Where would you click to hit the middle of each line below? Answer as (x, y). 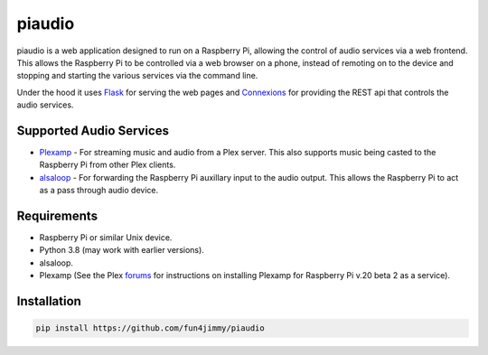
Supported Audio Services (93, 131)
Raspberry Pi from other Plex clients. (108, 165)
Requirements (57, 216)
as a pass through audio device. (99, 191)
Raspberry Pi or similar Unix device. (106, 238)
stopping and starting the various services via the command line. (137, 76)
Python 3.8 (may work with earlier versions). (122, 250)
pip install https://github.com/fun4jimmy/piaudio (150, 328)
